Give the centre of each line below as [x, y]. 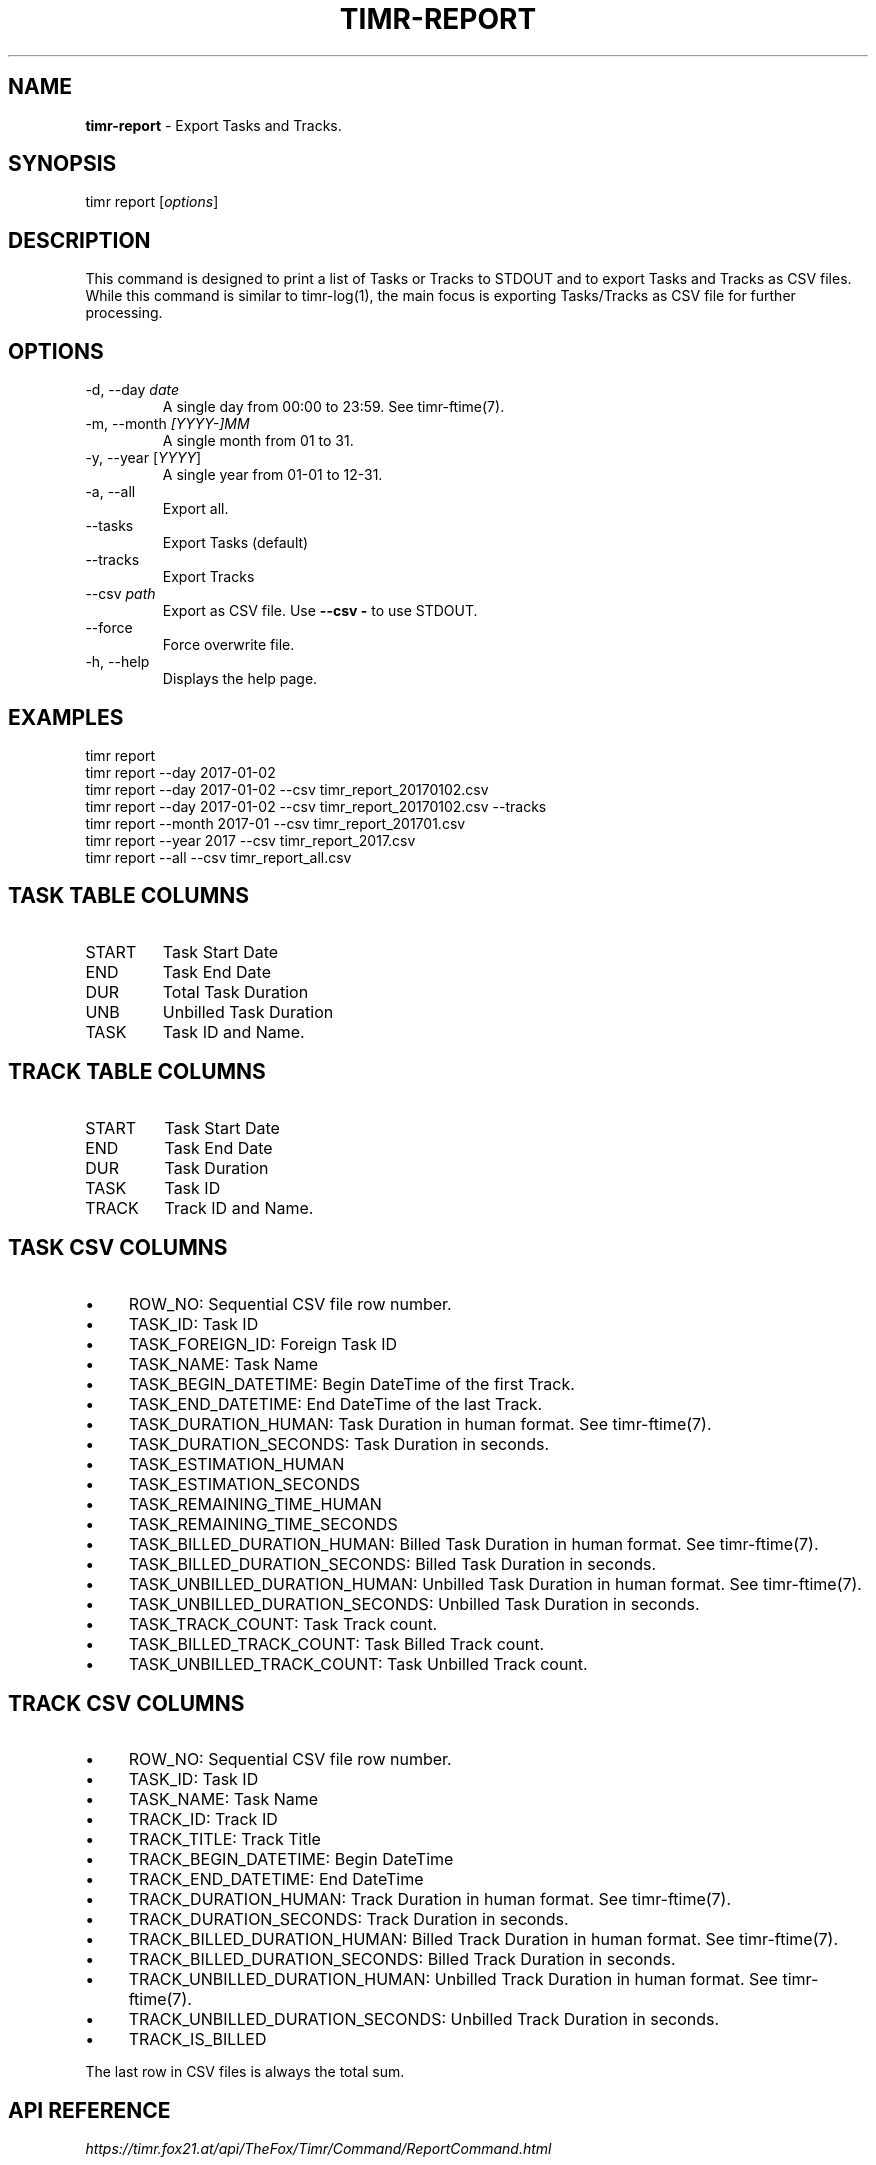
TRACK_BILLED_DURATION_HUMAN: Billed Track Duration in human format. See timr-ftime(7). [483, 1939]
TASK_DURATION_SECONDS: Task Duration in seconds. [339, 1443]
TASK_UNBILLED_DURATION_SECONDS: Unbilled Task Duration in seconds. [414, 1603]
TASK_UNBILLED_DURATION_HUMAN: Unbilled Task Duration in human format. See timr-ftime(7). [495, 1583]
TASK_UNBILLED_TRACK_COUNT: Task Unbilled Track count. [358, 1663]
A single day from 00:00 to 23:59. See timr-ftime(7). [333, 407]
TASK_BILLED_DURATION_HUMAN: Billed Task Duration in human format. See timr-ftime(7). [473, 1543]
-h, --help [117, 662]
